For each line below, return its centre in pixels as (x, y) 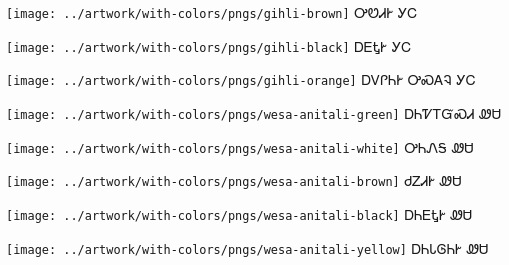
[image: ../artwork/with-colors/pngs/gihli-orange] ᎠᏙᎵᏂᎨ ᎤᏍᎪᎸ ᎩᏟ (241, 79)
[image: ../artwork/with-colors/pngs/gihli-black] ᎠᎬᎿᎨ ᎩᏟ (209, 45)
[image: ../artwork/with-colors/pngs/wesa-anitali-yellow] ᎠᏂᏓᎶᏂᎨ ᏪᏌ (247, 247)
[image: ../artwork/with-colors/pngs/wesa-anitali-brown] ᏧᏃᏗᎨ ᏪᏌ (234, 180)
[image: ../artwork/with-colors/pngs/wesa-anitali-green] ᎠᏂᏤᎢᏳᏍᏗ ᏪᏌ (254, 112)
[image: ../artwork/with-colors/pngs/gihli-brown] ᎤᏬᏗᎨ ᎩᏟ (212, 12)
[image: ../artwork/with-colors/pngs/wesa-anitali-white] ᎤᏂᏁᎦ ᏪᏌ (240, 146)
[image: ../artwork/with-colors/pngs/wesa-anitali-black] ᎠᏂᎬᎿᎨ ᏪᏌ (239, 213)
